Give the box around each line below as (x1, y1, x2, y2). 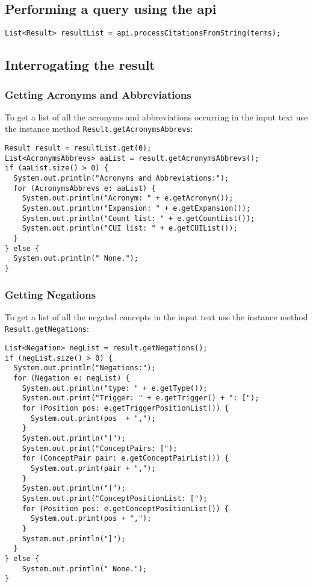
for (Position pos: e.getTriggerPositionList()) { (22, 404, 229, 413)
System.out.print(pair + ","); (30, 464, 156, 473)
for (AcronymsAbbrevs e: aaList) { (13, 184, 156, 193)
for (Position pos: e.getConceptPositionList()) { (22, 504, 229, 513)
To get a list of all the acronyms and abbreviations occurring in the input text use (5, 110, 308, 123)
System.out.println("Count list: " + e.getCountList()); (22, 214, 255, 223)
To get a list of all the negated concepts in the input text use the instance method (5, 310, 308, 323)
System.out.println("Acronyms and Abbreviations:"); (13, 174, 229, 183)
